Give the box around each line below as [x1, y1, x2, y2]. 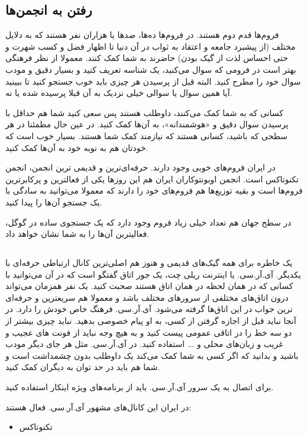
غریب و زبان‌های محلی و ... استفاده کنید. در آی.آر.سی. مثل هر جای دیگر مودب [5, 338, 283, 350]
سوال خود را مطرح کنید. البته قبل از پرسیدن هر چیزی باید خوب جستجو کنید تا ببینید [5, 75, 301, 87]
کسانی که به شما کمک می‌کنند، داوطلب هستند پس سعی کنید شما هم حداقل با [5, 106, 283, 118]
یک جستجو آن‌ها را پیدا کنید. [5, 195, 102, 208]
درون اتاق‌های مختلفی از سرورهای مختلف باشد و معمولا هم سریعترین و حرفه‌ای [5, 291, 289, 303]
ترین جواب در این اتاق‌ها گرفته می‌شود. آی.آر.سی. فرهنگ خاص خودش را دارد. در [5, 303, 293, 315]
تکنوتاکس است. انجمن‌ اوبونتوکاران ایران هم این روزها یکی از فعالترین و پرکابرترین [5, 172, 299, 185]
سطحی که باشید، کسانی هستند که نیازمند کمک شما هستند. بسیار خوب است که [5, 129, 287, 142]
